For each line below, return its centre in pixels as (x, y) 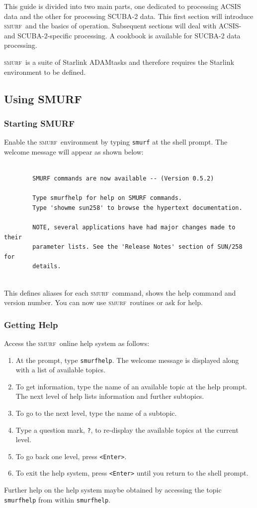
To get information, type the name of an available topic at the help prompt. (131, 386)
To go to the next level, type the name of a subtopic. (96, 413)
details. (47, 266)
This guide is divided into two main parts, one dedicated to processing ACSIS (123, 6)
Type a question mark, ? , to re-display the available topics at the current (127, 429)
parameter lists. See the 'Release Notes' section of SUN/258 (137, 247)
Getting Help (31, 324)
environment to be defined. (45, 72)
